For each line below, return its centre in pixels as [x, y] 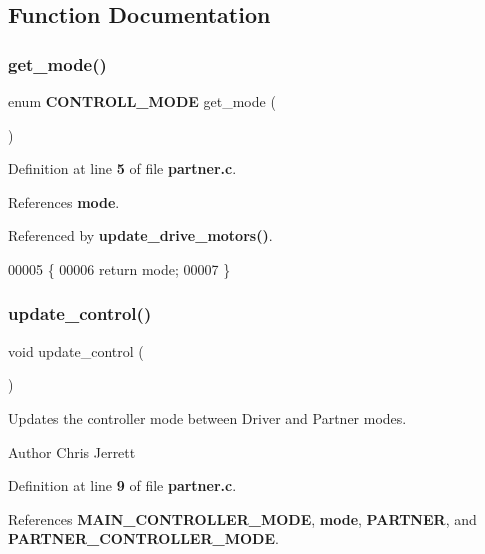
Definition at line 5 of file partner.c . [122, 168]
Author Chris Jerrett [72, 451]
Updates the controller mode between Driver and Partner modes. [207, 417]
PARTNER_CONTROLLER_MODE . [143, 538]
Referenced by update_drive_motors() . [140, 235]
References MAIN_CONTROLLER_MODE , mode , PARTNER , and [242, 518]
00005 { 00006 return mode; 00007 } [119, 268]
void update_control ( [76, 350]
